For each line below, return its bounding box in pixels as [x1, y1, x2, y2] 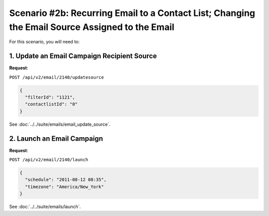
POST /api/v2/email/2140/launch [9, 157, 88, 163]
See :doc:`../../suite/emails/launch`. [9, 204, 81, 210]
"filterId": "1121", [25, 95, 75, 100]
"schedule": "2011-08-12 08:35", [25, 177, 107, 183]
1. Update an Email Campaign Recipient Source [9, 52, 157, 60]
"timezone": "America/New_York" [25, 184, 104, 190]
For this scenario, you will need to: [9, 39, 80, 45]
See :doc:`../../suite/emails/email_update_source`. [9, 121, 111, 127]
